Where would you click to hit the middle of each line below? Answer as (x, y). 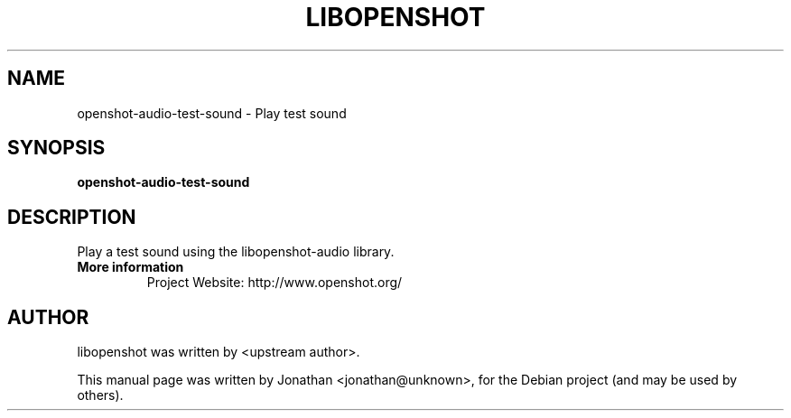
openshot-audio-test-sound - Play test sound (212, 113)
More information (130, 267)
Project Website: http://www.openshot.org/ (275, 283)
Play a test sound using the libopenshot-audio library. (236, 252)
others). (100, 395)
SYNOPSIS (56, 148)
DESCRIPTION (72, 217)
